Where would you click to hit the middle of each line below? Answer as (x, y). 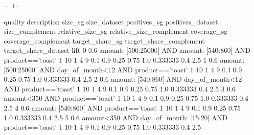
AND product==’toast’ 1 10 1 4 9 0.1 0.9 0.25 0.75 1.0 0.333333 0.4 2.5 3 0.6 (120, 88)
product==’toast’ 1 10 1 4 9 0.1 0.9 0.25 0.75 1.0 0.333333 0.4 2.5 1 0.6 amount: (124, 59)
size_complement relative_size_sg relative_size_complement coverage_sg (116, 31)
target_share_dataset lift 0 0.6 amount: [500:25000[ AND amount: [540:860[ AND (127, 50)
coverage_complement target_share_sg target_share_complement (104, 40)
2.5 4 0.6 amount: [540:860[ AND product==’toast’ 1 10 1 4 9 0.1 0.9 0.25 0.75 (122, 107)
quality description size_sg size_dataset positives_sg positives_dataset (111, 21)
